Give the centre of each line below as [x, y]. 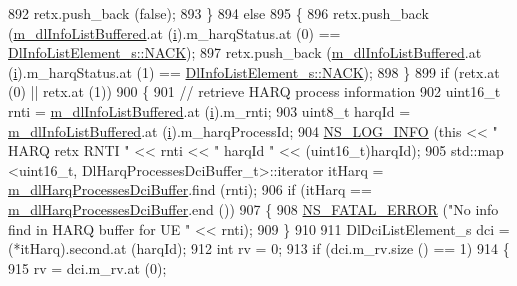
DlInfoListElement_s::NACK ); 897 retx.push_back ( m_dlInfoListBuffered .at [245, 52]
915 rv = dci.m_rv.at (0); [87, 267]
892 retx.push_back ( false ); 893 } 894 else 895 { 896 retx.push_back [218, 13]
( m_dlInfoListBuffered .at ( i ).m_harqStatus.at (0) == [174, 32]
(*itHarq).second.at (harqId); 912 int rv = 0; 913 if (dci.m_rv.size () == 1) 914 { [259, 248]
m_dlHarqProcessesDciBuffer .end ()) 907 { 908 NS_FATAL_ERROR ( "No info [253, 208]
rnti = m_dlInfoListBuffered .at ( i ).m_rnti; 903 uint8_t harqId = [209, 110]
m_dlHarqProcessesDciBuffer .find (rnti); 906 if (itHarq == [190, 189]
